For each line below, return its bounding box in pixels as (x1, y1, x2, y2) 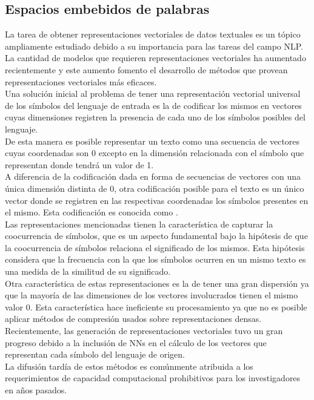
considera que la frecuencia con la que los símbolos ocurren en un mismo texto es (5, 253, 306, 266)
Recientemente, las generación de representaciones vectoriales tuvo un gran (5, 324, 283, 337)
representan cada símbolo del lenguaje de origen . (5, 348, 185, 361)
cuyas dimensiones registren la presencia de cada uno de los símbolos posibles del (5, 111, 306, 123)
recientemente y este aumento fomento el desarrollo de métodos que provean (5, 63, 288, 76)
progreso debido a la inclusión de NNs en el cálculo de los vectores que (5, 336, 267, 349)
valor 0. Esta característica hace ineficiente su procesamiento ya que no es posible (5, 300, 307, 313)
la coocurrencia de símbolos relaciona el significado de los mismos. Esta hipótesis (5, 241, 305, 254)
